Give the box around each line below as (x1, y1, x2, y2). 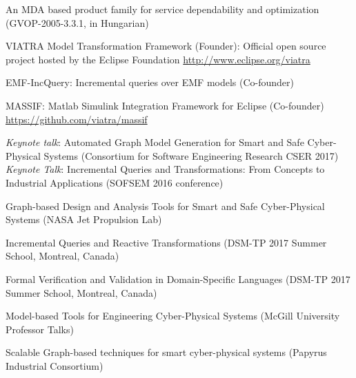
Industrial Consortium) (6, 358, 103, 372)
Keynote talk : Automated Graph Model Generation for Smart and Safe (6, 135, 304, 149)
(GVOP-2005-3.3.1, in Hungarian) (6, 15, 149, 30)
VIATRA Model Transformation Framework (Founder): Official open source (6, 39, 326, 53)
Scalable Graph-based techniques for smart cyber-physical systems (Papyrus (6, 345, 327, 359)
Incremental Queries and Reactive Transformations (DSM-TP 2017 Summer (6, 235, 327, 249)
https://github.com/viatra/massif (6, 112, 148, 126)
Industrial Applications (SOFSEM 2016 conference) (6, 175, 224, 189)
